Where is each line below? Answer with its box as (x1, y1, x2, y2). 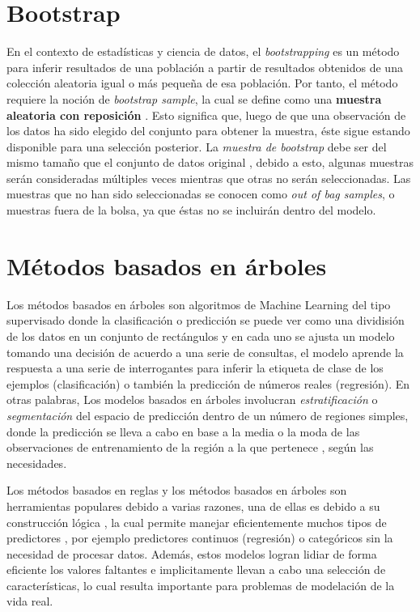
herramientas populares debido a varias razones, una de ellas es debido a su (6, 497, 380, 514)
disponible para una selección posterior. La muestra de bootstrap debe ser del (6, 138, 387, 155)
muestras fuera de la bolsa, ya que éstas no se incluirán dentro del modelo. (6, 202, 376, 219)
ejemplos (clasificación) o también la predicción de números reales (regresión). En (6, 375, 410, 392)
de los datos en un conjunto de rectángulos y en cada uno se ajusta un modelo (6, 327, 395, 344)
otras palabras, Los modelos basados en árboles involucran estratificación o (6, 391, 378, 408)
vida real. (6, 593, 53, 610)
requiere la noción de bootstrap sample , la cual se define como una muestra (6, 90, 382, 107)
